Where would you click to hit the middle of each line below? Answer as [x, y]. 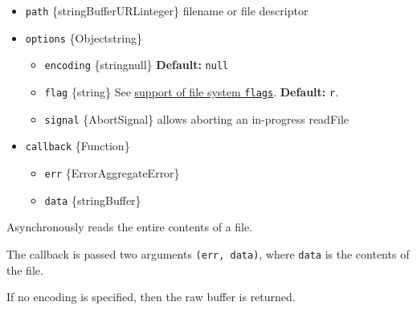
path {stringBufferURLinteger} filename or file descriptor [167, 10]
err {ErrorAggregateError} [112, 172]
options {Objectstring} [84, 37]
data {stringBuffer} [93, 200]
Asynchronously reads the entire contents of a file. [130, 227]
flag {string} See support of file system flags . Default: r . [192, 91]
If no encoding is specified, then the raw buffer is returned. [151, 297]
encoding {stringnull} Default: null [137, 65]
